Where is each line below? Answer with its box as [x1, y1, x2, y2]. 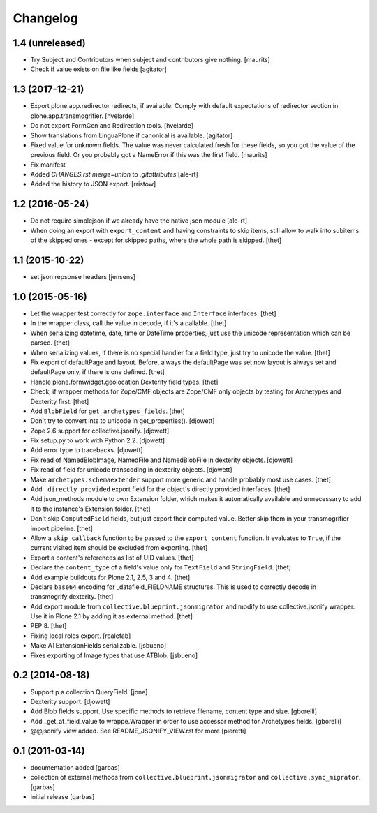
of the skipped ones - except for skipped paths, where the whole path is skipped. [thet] [30, 236, 282, 244]
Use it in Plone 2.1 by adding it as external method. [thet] [30, 612, 193, 620]
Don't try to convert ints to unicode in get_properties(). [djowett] [30, 417, 215, 425]
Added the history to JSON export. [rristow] [30, 180, 156, 188]
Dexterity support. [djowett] [30, 697, 110, 706]
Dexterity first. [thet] [30, 397, 89, 405]
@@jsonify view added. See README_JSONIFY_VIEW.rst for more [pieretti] [30, 726, 246, 736]
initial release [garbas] [30, 793, 95, 801]
